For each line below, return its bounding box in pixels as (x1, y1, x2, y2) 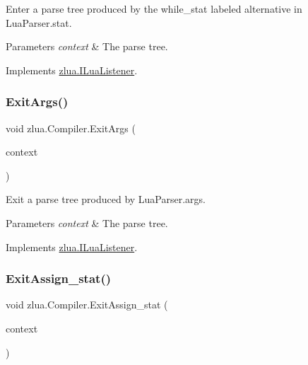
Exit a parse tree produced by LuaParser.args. (6, 192, 206, 207)
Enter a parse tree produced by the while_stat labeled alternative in (6, 1, 302, 16)
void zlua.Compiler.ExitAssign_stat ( (6, 297, 168, 312)
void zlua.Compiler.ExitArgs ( (6, 120, 136, 135)
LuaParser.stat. (6, 15, 72, 30)
